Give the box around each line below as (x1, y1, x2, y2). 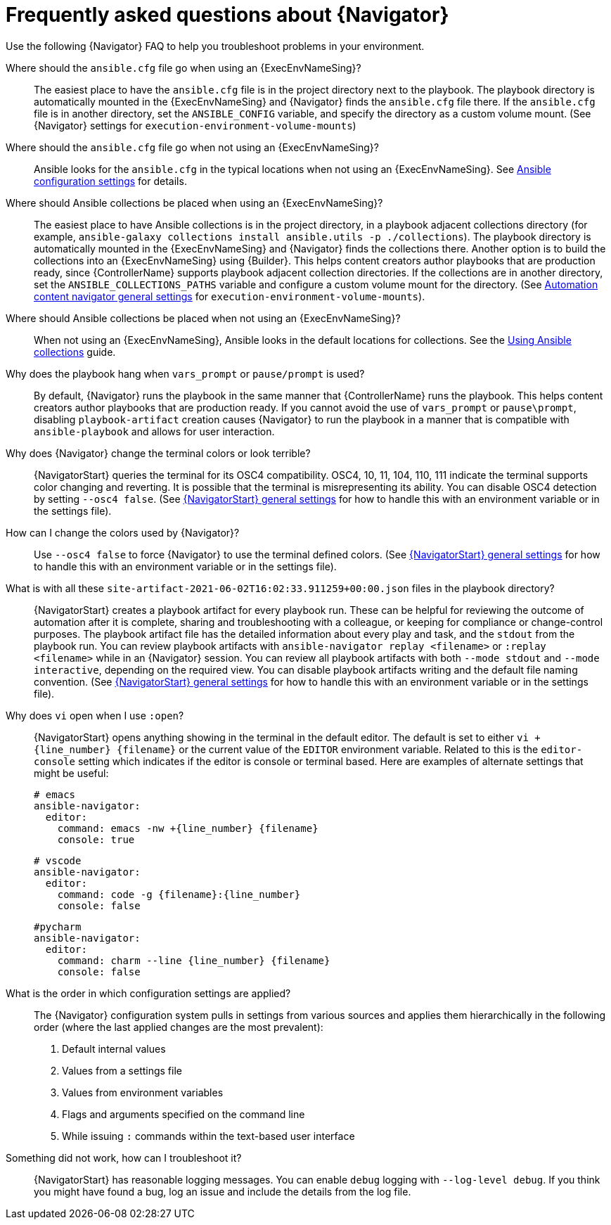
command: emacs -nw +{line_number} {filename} (57, 822, 319, 834)
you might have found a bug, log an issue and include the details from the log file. (34, 1185, 411, 1198)
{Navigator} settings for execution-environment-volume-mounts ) (34, 119, 356, 132)
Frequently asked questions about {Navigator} (6, 3, 449, 27)
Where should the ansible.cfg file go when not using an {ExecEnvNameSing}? (6, 141, 379, 153)
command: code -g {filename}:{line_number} (57, 888, 301, 900)
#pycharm (34, 921, 82, 932)
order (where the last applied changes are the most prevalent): (34, 1020, 323, 1033)
